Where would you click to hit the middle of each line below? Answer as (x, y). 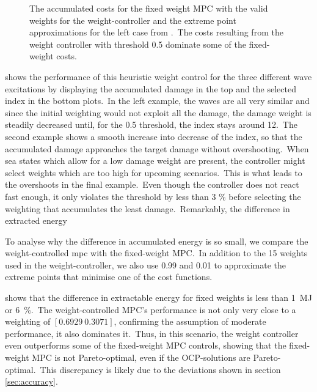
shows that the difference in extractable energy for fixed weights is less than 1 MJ (158, 298)
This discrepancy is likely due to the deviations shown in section (160, 369)
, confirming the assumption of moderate (190, 321)
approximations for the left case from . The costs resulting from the (156, 32)
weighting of (28, 321)
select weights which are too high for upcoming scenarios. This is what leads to (154, 172)
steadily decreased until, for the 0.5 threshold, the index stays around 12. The (151, 124)
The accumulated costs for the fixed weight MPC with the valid (149, 8)
